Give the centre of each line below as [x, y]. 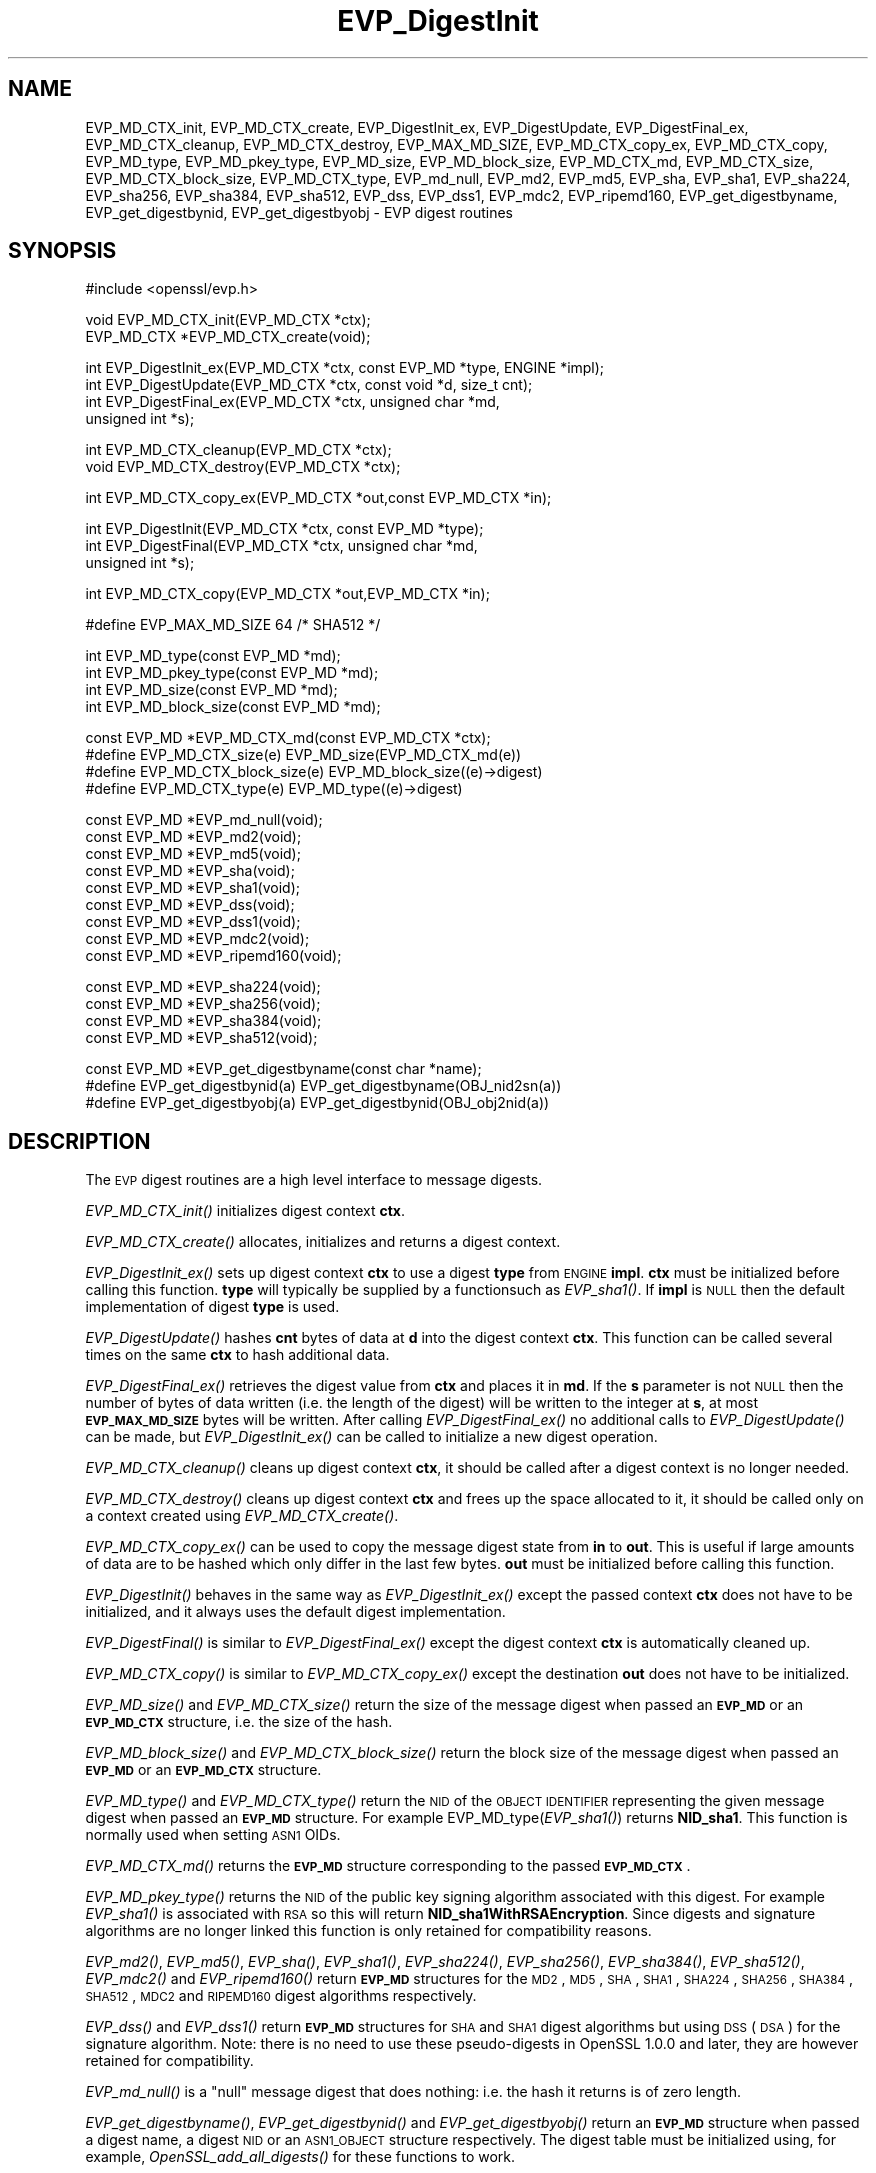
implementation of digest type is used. [212, 1307]
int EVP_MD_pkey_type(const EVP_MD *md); [232, 673]
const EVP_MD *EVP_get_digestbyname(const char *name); [283, 1069]
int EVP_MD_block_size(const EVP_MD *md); [233, 707]
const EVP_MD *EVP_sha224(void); [203, 987]
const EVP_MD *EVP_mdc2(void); [197, 939]
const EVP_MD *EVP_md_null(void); [204, 820]
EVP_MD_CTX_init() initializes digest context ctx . [245, 1211]
